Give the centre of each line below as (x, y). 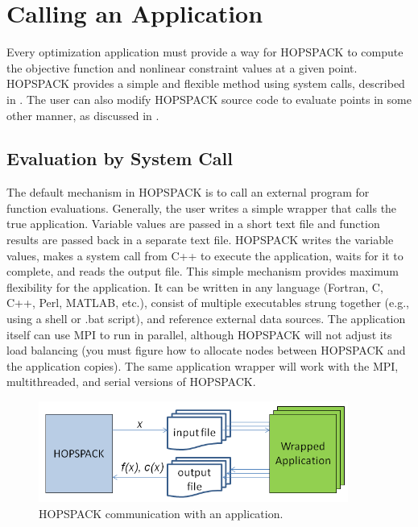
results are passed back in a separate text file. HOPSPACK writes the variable (200, 240)
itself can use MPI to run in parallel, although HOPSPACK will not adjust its (199, 334)
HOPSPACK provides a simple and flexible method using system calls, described (206, 83)
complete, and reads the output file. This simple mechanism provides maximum (203, 271)
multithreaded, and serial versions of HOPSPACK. (131, 382)
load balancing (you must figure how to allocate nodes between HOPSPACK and (206, 350)
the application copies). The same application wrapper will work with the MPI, (203, 365)
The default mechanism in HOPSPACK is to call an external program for (188, 192)
